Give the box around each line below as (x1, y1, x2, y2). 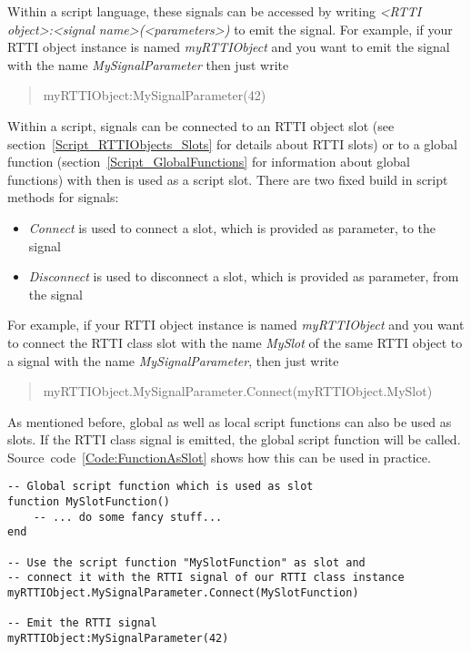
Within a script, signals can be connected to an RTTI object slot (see (7, 116, 395, 135)
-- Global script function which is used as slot (7, 480, 314, 494)
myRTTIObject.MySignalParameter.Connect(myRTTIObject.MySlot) (43, 382, 433, 401)
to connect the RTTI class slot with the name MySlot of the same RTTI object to (7, 332, 463, 351)
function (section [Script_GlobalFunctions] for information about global (7, 152, 410, 171)
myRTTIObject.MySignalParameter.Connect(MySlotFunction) (7, 586, 359, 600)
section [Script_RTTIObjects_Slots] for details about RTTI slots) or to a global (7, 134, 457, 153)
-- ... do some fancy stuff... (33, 510, 223, 524)
